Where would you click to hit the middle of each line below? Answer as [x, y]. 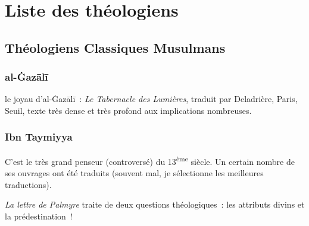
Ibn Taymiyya [39, 137]
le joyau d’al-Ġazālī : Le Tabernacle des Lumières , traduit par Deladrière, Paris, [151, 99]
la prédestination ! [39, 216]
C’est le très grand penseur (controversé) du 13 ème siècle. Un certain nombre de [150, 160]
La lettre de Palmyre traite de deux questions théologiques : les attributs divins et [155, 204]
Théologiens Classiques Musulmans [115, 47]
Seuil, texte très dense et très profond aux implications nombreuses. [128, 110]
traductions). [28, 184]
